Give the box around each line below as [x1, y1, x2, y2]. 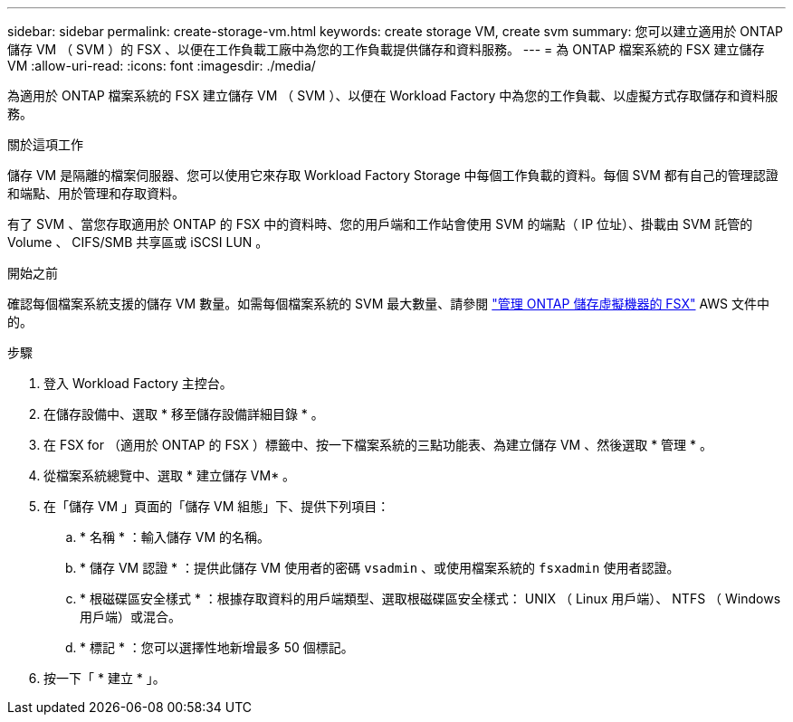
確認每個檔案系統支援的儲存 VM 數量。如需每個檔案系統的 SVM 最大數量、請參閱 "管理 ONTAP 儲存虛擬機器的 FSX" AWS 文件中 [7, 296, 770, 311]
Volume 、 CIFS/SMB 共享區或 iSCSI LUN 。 [7, 234, 269, 250]
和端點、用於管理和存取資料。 [7, 185, 185, 201]
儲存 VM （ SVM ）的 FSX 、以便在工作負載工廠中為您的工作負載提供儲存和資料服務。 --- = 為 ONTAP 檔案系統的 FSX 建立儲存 [7, 42, 765, 57]
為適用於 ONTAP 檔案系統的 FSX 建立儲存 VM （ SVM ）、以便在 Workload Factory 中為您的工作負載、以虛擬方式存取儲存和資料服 [7, 88, 779, 103]
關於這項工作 [7, 137, 83, 152]
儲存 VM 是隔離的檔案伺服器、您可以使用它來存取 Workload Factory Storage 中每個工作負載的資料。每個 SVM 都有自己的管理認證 [7, 167, 779, 183]
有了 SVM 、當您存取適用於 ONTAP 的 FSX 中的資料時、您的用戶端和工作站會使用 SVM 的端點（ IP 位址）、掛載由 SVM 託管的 [7, 216, 753, 232]
